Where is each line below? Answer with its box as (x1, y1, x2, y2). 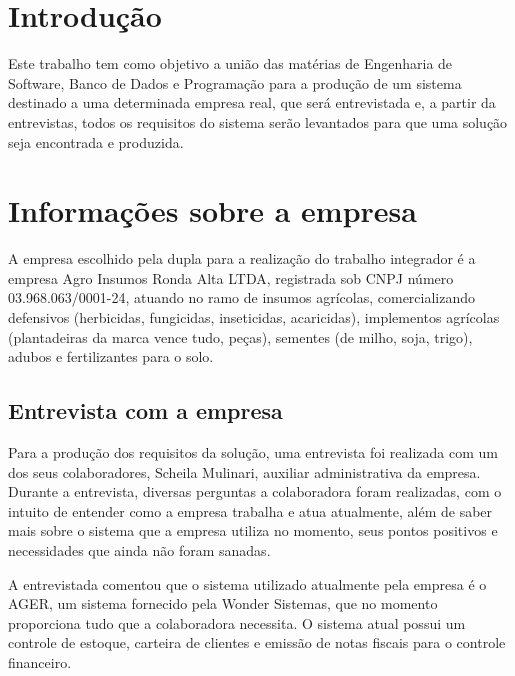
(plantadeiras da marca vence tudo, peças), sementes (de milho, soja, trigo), (8, 326, 473, 347)
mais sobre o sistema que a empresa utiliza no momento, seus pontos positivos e (8, 520, 498, 541)
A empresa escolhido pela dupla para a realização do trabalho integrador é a (8, 248, 476, 269)
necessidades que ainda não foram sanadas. (8, 539, 271, 560)
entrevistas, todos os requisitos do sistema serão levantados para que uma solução (8, 111, 508, 132)
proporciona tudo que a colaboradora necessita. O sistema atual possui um (8, 612, 466, 633)
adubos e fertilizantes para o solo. (8, 346, 214, 367)
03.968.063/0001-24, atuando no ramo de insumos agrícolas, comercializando (8, 287, 476, 308)
